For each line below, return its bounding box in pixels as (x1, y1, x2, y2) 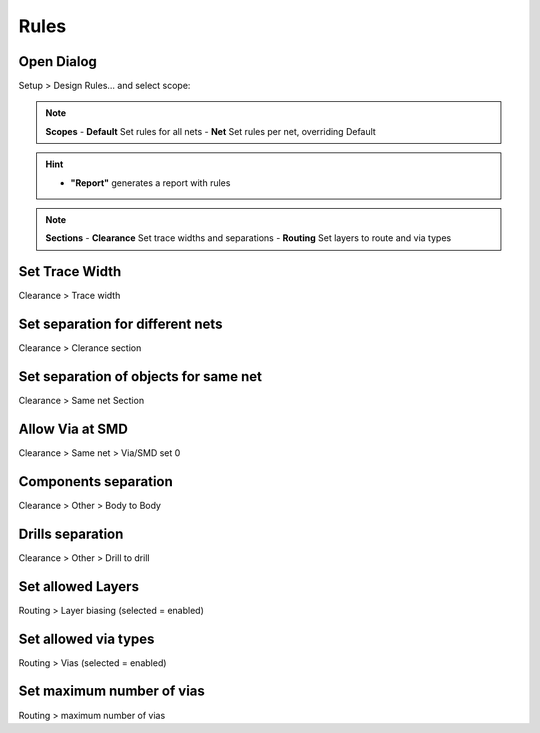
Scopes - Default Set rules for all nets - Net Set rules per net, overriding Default (45, 125, 377, 137)
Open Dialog (18, 53, 97, 70)
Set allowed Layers (18, 578, 140, 595)
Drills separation (18, 525, 124, 542)
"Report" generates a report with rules (70, 176, 231, 189)
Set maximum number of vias (18, 683, 205, 700)
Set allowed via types (18, 630, 155, 647)
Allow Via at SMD (18, 420, 129, 437)
